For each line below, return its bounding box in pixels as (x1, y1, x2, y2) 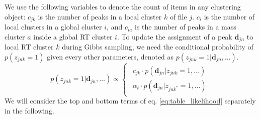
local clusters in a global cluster (5, 21, 102, 32)
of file (169, 11, 187, 21)
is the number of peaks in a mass (134, 21, 236, 32)
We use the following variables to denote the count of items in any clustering (5, 1, 241, 11)
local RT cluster (5, 41, 54, 52)
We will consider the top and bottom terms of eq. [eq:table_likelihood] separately (5, 95, 256, 106)
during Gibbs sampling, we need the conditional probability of (62, 41, 253, 52)
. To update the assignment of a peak (117, 31, 232, 41)
